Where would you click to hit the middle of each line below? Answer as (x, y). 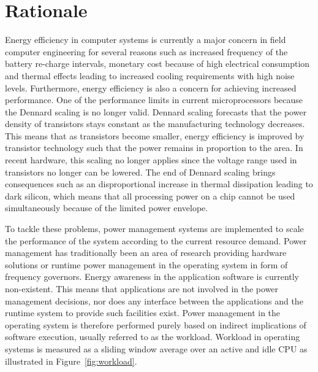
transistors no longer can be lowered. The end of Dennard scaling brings (140, 172)
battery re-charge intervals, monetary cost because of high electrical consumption (157, 64)
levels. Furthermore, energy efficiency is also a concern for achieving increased (151, 87)
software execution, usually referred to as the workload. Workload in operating (153, 337)
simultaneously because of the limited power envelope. (107, 208)
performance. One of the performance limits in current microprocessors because (154, 100)
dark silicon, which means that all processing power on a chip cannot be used (150, 196)
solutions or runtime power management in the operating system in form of (146, 264)
